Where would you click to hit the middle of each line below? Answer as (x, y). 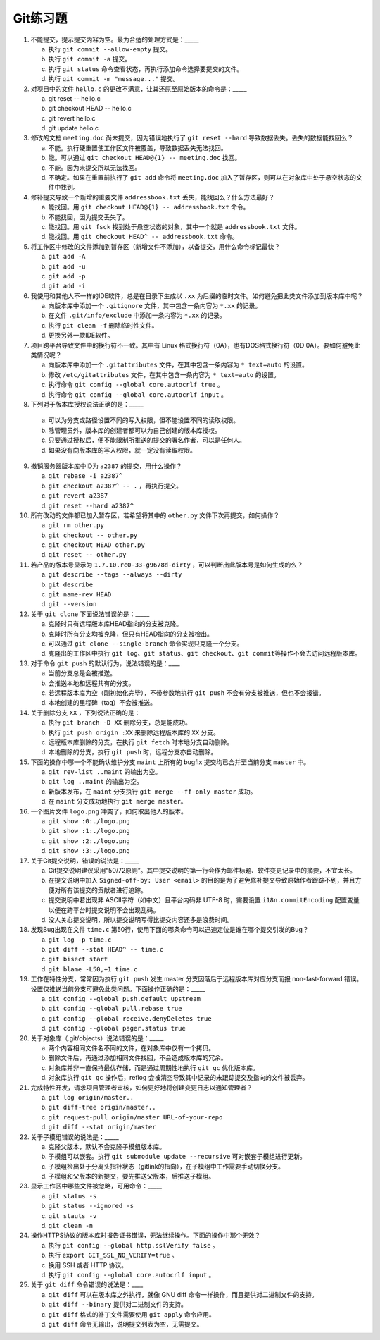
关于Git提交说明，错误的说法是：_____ (85, 861)
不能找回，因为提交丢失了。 (88, 217)
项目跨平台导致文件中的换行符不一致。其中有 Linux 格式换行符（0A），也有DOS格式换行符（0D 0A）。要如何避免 (192, 345)
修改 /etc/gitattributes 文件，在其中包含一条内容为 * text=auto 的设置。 (164, 374)
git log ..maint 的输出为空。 (96, 782)
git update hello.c (73, 128)
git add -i (67, 286)
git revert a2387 (78, 496)
